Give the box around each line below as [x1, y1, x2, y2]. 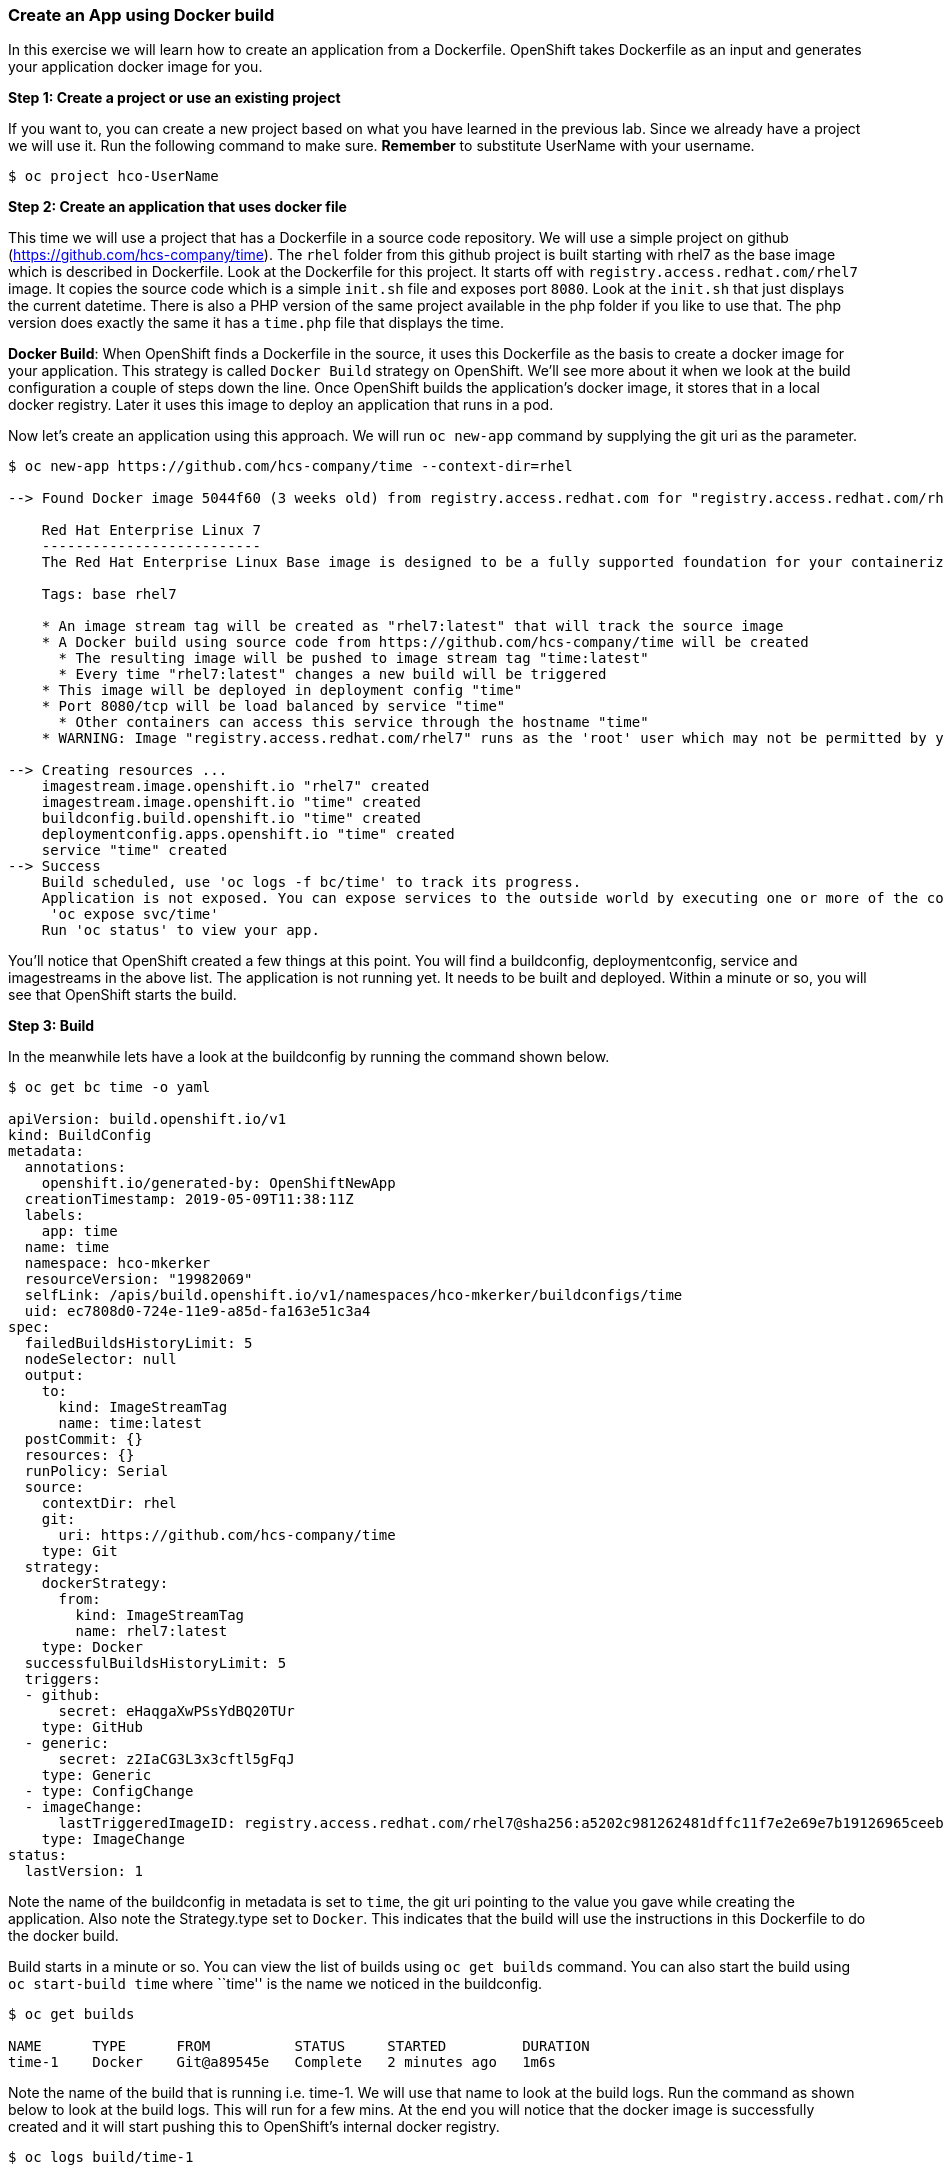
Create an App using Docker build [8, 5, 275, 25]
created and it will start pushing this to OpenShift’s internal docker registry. [8, 2118, 500, 2136]
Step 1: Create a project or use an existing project [8, 89, 341, 107]
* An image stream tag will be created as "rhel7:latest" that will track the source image [41, 618, 784, 635]
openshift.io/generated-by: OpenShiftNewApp [41, 1175, 396, 1192]
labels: [24, 1207, 84, 1224]
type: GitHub [41, 1719, 143, 1736]
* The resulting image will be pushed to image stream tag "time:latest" [58, 650, 649, 667]
